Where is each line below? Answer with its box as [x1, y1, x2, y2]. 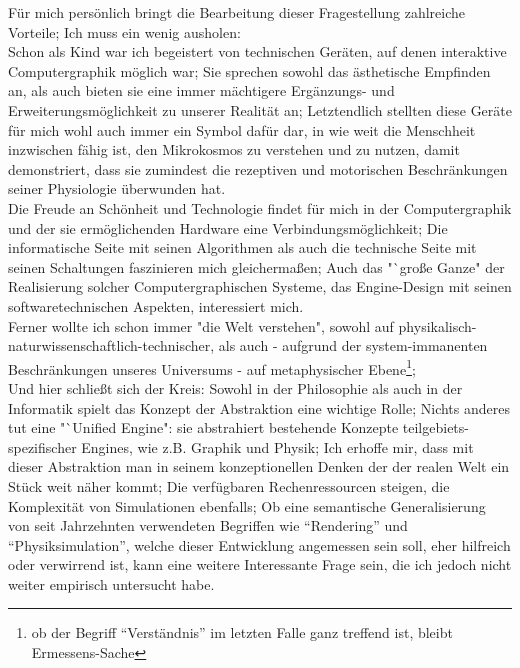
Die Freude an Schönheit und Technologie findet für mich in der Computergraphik [8, 197, 512, 218]
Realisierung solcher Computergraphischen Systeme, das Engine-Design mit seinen [8, 276, 512, 297]
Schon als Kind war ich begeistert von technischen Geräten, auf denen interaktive [8, 41, 507, 62]
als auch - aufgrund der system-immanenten [218, 335, 488, 356]
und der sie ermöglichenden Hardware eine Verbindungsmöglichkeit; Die [8, 217, 448, 238]
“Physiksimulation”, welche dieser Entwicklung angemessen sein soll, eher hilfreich [8, 534, 511, 555]
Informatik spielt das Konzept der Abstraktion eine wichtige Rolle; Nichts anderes [8, 397, 510, 418]
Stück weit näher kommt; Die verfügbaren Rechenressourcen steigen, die [8, 475, 450, 496]
